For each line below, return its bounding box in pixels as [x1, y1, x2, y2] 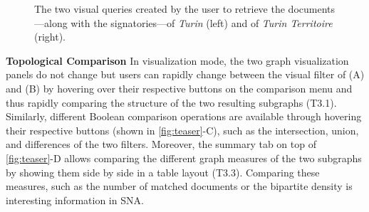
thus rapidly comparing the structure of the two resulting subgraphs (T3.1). [6, 95, 337, 110]
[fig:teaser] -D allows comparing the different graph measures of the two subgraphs [6, 150, 362, 165]
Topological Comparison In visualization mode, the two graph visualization [6, 53, 349, 68]
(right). [34, 29, 66, 44]
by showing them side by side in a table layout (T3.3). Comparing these [6, 164, 320, 179]
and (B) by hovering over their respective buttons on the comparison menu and [6, 80, 353, 95]
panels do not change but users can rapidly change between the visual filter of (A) [6, 67, 365, 82]
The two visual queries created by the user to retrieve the [34, 1, 285, 16]
